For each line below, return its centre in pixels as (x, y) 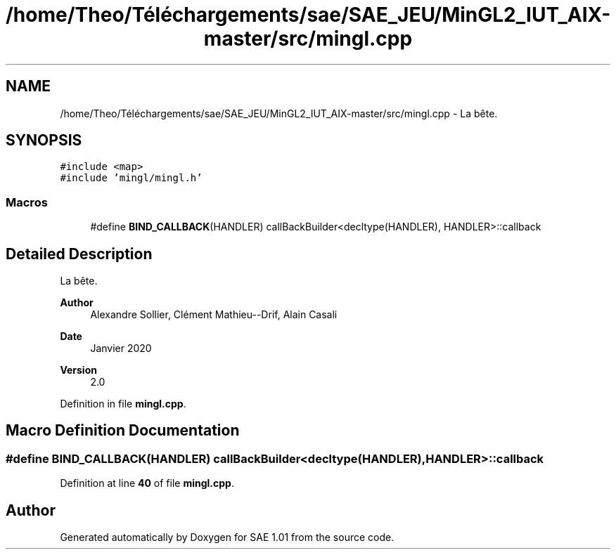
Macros (27, 202)
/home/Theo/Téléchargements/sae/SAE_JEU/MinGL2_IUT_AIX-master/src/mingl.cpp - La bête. (279, 113)
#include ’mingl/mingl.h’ (131, 178)
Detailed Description (79, 254)
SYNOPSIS (44, 141)
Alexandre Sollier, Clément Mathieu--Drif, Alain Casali (214, 315)
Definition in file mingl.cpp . (123, 404)
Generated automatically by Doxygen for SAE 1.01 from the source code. (227, 537)
